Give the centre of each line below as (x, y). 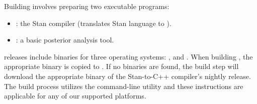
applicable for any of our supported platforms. (75, 96)
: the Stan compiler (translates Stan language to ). (94, 23)
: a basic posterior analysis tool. (65, 40)
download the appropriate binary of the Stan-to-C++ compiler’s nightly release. (127, 76)
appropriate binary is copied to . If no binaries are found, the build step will (121, 66)
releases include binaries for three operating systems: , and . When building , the (128, 56)
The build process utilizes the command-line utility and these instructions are (124, 86)
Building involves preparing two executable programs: (87, 6)
